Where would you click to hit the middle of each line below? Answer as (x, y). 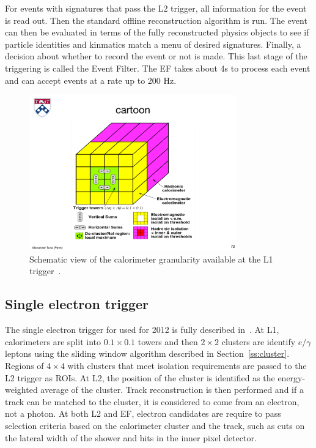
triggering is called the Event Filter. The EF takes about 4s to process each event (158, 68)
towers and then (168, 341)
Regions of (24, 365)
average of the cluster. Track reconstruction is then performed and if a (172, 390)
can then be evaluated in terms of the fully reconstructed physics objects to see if (157, 32)
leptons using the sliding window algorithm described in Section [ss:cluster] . (147, 353)
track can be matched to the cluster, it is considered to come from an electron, (152, 401)
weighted (21, 390)
